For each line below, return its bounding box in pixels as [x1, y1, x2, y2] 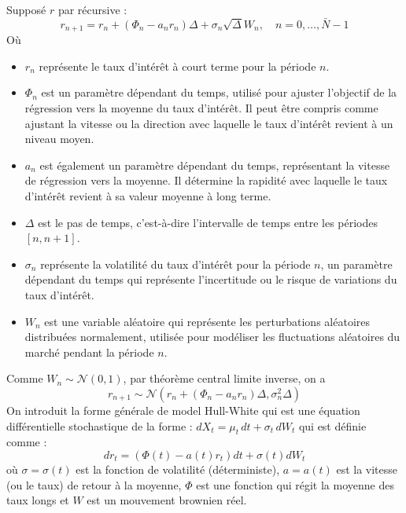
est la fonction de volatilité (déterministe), [76, 460, 280, 477]
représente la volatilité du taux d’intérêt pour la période [40, 255, 311, 272]
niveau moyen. [24, 130, 94, 147]
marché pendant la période [24, 343, 154, 360]
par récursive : [57, 2, 127, 17]
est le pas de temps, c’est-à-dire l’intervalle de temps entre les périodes [38, 214, 378, 230]
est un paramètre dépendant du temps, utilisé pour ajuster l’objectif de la [41, 84, 397, 101]
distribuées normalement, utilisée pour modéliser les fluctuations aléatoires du [24, 328, 400, 345]
